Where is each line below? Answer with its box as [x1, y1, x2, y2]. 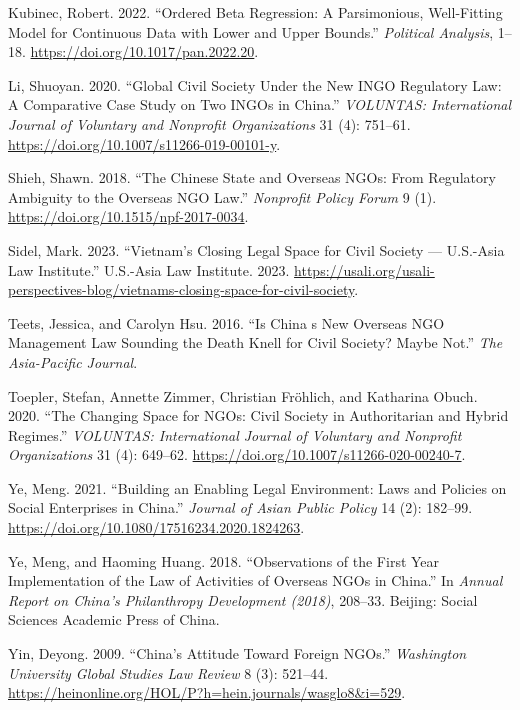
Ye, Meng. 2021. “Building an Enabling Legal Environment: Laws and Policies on [8, 477, 507, 498]
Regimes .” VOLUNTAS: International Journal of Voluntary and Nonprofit [8, 424, 462, 445]
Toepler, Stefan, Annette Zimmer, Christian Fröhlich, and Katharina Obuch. [8, 385, 478, 406]
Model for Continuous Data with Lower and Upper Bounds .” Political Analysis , [8, 21, 494, 42]
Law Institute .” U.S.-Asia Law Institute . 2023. [8, 259, 290, 280]
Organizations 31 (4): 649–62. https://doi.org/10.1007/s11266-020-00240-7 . [8, 444, 466, 465]
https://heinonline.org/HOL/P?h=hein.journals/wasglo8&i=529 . [8, 682, 406, 703]
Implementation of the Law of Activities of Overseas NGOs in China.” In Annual [8, 570, 503, 591]
